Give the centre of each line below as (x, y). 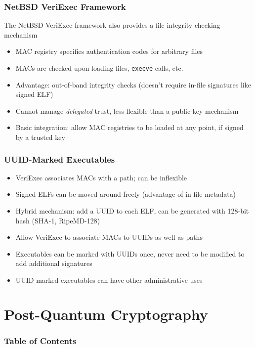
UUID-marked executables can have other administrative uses (109, 280)
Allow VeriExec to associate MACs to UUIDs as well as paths (109, 237)
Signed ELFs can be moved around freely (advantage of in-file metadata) (126, 194)
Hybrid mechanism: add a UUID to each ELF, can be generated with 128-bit (132, 211)
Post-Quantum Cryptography (106, 314)
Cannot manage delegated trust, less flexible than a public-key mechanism (127, 110)
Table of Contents (40, 340)
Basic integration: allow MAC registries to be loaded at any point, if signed (129, 127)
